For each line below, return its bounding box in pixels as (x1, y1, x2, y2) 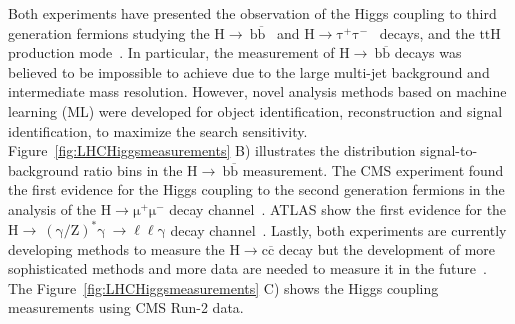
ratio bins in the (83, 159, 183, 180)
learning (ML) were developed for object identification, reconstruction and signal (8, 100, 503, 121)
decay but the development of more (278, 238, 496, 259)
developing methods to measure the (8, 238, 225, 259)
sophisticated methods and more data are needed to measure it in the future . (8, 258, 487, 279)
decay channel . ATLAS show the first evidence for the (169, 198, 507, 219)
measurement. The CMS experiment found (242, 159, 504, 180)
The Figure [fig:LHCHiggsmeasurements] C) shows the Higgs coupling (8, 277, 439, 298)
